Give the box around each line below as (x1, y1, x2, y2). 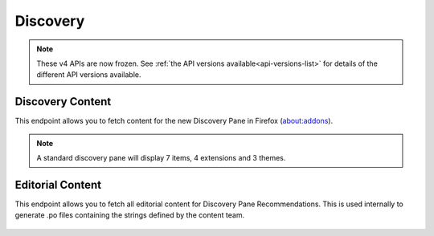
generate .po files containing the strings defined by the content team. (14, 210, 245, 220)
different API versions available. (36, 70, 141, 79)
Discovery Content (14, 95, 112, 108)
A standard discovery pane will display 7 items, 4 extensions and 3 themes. (36, 153, 286, 163)
